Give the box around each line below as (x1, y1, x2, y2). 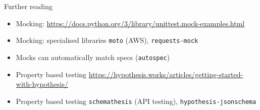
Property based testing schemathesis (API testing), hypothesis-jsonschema (16, 95, 256, 106)
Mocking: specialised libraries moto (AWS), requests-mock (16, 35, 198, 45)
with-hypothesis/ (16, 79, 69, 89)
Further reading (4, 1, 53, 11)
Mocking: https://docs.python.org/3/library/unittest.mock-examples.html (16, 18, 245, 28)
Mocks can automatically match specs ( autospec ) (16, 51, 170, 62)
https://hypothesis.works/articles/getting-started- (88, 69, 243, 79)
